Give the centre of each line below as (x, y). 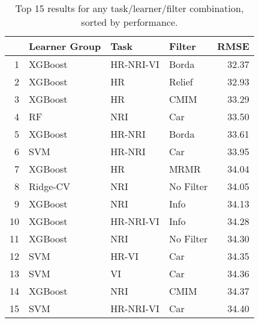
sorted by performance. (129, 22)
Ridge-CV (50, 186)
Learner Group (65, 46)
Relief (181, 82)
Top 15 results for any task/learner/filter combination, (129, 8)
